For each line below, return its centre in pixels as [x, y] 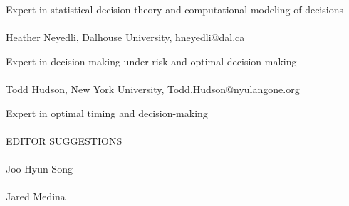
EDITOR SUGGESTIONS [64, 140]
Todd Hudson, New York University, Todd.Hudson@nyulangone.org [153, 88]
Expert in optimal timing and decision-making [107, 113]
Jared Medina [36, 196]
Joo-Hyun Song [39, 168]
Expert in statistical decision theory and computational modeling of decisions [174, 9]
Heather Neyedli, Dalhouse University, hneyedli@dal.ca [125, 37]
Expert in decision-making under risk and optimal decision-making [151, 61]
